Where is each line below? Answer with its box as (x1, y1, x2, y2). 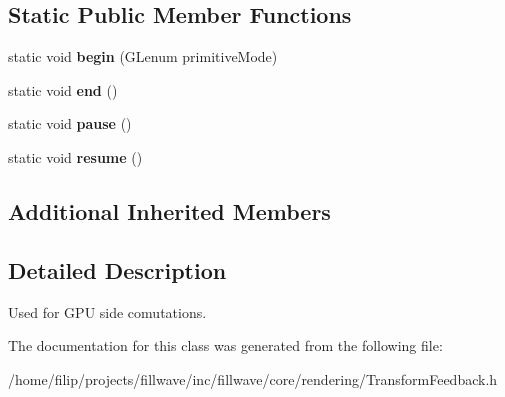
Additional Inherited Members (8, 195, 331, 226)
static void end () (8, 79, 118, 100)
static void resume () (8, 146, 143, 167)
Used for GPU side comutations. (8, 301, 207, 322)
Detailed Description (8, 254, 227, 285)
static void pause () (8, 113, 132, 134)
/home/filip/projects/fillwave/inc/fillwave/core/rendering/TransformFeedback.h (8, 368, 498, 389)
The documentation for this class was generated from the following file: (8, 335, 443, 356)
